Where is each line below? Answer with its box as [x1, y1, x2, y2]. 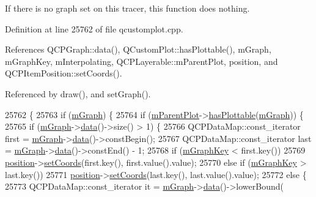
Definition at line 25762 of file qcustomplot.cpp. [5, 22, 183, 35]
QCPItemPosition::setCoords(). [5, 67, 122, 80]
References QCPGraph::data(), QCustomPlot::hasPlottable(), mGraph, [5, 43, 271, 56]
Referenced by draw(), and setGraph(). [5, 87, 151, 100]
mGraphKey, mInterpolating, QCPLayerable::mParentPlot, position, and [5, 54, 278, 67]
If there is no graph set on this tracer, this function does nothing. [5, 2, 250, 14]
